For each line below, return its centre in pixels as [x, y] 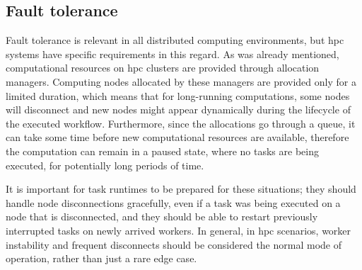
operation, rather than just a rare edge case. [101, 258]
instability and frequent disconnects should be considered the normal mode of [174, 244]
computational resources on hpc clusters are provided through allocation [163, 68]
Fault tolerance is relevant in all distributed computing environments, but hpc [175, 40]
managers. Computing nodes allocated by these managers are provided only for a [181, 81]
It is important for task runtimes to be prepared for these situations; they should [181, 189]
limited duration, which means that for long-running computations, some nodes [178, 95]
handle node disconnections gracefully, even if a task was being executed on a [173, 202]
